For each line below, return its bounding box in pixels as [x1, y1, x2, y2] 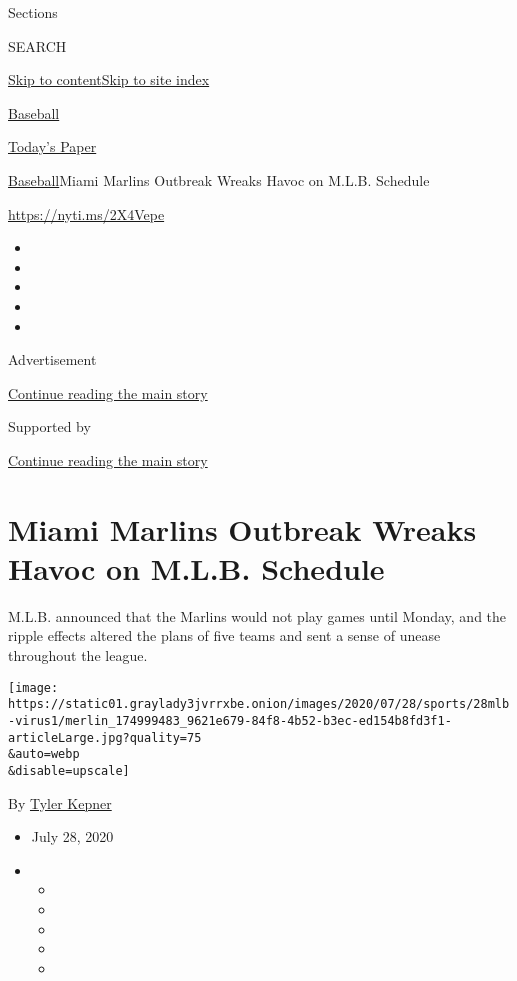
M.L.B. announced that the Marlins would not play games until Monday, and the [8, 605, 507, 626]
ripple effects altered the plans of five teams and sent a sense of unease [8, 625, 441, 646]
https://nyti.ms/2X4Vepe [8, 203, 165, 224]
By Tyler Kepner [8, 792, 112, 813]
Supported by [8, 416, 91, 437]
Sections [8, 2, 58, 22]
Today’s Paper [8, 136, 97, 157]
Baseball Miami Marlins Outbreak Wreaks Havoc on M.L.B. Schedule [8, 169, 430, 190]
